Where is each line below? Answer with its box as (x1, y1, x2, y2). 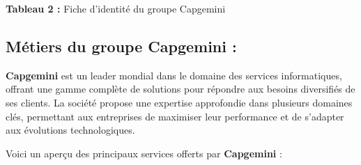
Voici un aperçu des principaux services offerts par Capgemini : (6, 146, 282, 160)
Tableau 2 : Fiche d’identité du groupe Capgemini (6, 1, 226, 15)
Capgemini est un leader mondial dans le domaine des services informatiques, (6, 68, 342, 82)
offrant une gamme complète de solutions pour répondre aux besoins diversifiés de (6, 81, 355, 96)
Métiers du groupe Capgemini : (6, 35, 237, 56)
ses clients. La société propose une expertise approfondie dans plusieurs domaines (6, 95, 353, 109)
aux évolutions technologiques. (6, 123, 135, 137)
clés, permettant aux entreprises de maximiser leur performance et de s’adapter (6, 109, 344, 123)
